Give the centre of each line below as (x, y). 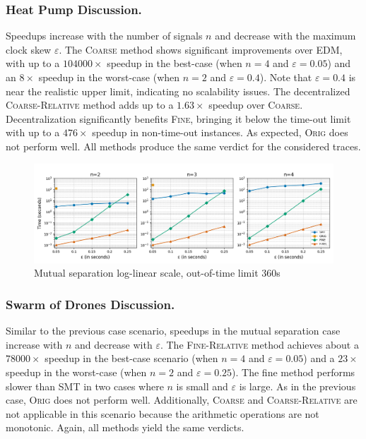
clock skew (29, 49)
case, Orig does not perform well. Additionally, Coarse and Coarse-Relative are (182, 400)
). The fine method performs (294, 372)
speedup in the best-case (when (175, 63)
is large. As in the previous (297, 386)
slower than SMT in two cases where (85, 386)
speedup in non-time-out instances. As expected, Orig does (220, 132)
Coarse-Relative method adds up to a (90, 105)
